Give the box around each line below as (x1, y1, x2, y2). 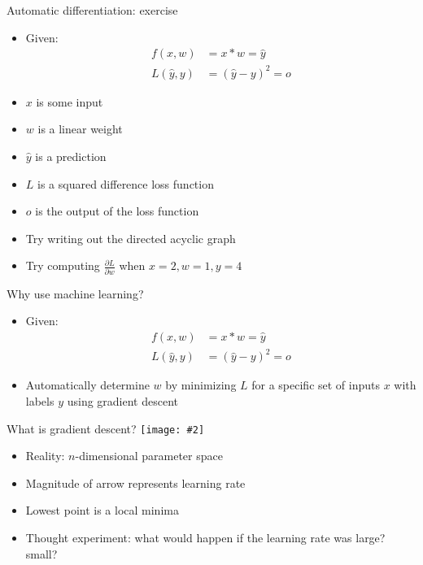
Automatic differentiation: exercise (7, 2, 178, 18)
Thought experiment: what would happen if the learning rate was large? (25, 529, 386, 545)
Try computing (25, 257, 100, 274)
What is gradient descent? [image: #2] (7, 419, 205, 437)
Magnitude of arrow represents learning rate (25, 474, 246, 491)
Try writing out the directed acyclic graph (25, 229, 236, 246)
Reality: (25, 447, 65, 464)
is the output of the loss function (35, 202, 199, 219)
